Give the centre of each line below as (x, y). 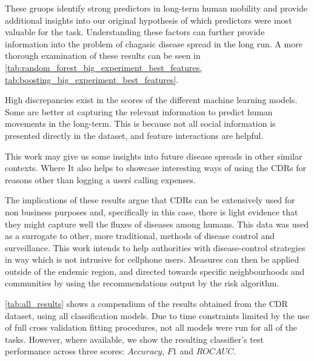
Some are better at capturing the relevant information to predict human (139, 111)
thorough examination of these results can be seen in (103, 56)
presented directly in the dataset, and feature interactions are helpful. (134, 135)
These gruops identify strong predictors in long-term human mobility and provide (156, 8)
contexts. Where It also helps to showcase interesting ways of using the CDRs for (155, 168)
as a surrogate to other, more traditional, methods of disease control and (140, 236)
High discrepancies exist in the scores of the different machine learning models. (151, 100)
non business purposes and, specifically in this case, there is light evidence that (152, 211)
